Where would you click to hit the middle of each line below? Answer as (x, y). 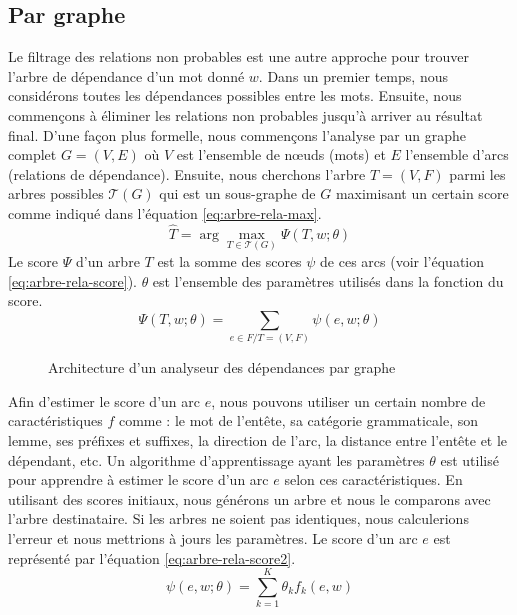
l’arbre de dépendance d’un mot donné (126, 75)
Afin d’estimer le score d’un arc (104, 400)
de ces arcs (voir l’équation (402, 260)
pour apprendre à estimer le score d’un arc (138, 479)
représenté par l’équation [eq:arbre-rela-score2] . (152, 557)
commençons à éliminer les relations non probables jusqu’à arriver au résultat (245, 114)
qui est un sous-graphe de (237, 193)
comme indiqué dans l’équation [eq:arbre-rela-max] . (165, 212)
